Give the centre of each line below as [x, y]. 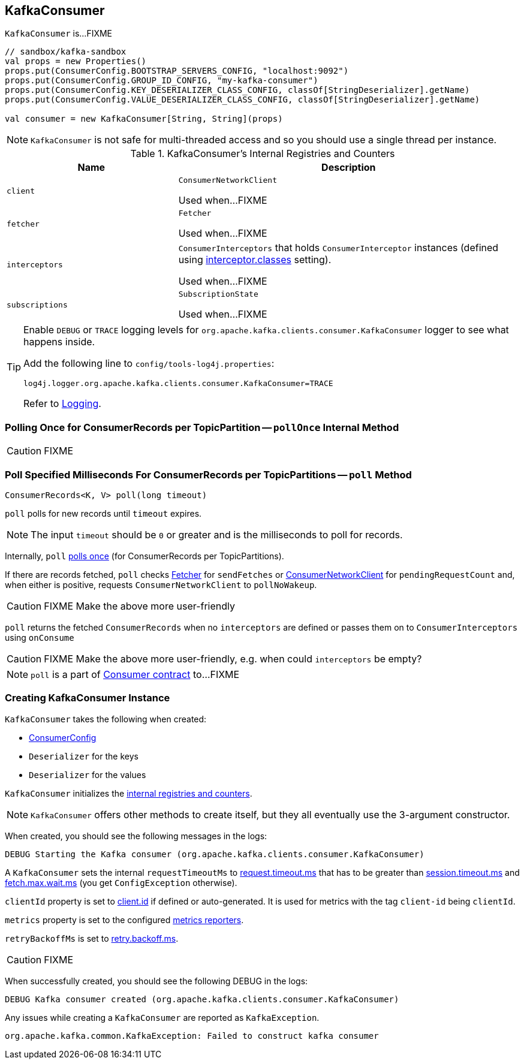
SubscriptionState [218, 294]
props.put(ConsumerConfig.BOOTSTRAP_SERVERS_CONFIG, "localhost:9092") [177, 71]
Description [349, 168]
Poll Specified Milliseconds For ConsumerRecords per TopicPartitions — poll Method [208, 474]
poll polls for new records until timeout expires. [103, 513]
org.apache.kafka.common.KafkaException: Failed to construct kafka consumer [192, 1036]
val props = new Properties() [76, 61]
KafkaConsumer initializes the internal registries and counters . [129, 793]
